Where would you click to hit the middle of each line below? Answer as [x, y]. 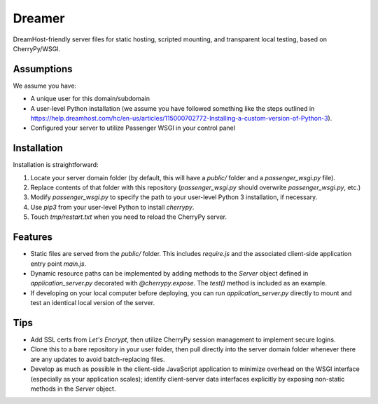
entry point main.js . [58, 264]
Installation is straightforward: [56, 165]
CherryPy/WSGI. [37, 48]
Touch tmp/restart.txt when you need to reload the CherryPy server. [129, 217]
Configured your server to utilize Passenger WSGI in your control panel [133, 128]
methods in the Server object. [73, 389]
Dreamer [39, 18]
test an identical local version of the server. [93, 303]
